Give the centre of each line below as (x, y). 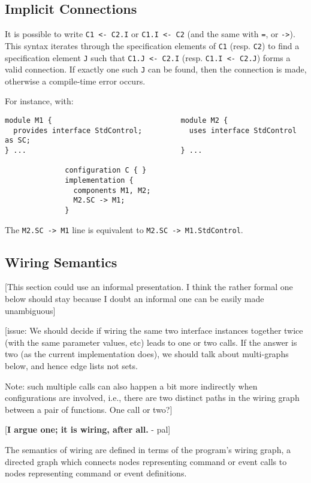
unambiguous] (30, 310)
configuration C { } (106, 170)
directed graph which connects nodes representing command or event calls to (146, 461)
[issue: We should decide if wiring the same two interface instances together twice (154, 330)
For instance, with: (39, 101)
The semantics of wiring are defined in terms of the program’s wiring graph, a (148, 449)
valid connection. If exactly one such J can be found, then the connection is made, (156, 69)
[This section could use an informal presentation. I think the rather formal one (149, 287)
